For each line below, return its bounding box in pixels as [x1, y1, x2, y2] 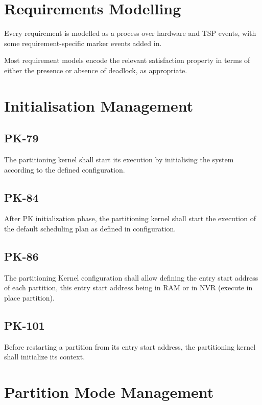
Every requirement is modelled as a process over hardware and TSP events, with [4, 28, 256, 38]
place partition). [4, 292, 55, 303]
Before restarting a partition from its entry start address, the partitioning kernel [4, 341, 256, 352]
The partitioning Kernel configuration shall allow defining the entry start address [4, 272, 258, 283]
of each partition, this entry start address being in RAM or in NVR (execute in [4, 282, 253, 293]
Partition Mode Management [4, 381, 214, 402]
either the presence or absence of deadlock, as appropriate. [4, 65, 187, 75]
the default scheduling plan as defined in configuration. [4, 223, 176, 234]
